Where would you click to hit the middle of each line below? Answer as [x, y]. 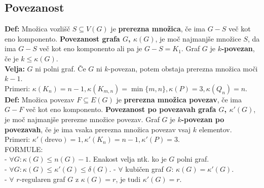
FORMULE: [24, 149]
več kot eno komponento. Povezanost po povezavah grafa [121, 109]
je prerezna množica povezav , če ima [179, 99]
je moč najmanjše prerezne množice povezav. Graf [82, 119]
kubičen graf [144, 168]
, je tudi [128, 179]
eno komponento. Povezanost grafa [62, 38]
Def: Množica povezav [40, 99]
